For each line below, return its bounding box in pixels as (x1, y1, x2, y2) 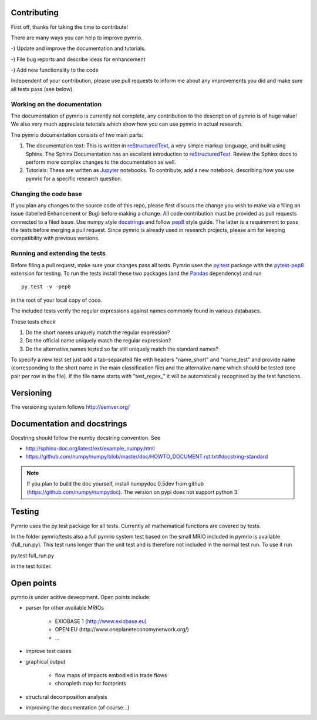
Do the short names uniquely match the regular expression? (25, 329, 170, 336)
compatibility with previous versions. (11, 235, 100, 242)
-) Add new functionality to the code (11, 66, 99, 73)
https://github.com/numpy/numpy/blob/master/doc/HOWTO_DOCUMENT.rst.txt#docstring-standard (25, 453, 268, 460)
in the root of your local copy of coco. (11, 297, 102, 304)
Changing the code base (11, 190, 82, 198)
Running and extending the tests (11, 250, 106, 258)
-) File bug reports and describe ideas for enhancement (11, 56, 146, 63)
